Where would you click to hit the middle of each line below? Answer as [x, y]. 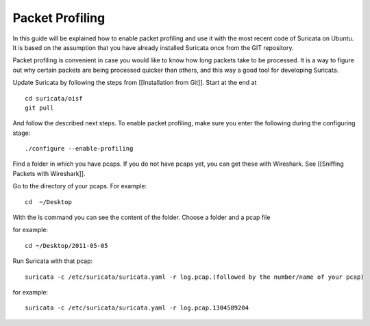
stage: [22, 133]
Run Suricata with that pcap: [53, 261]
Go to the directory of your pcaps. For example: [80, 186]
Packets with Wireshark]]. [49, 173]
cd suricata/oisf [54, 98]
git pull [39, 108]
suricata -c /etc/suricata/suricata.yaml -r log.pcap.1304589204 [137, 308]
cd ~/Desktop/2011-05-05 [66, 246]
